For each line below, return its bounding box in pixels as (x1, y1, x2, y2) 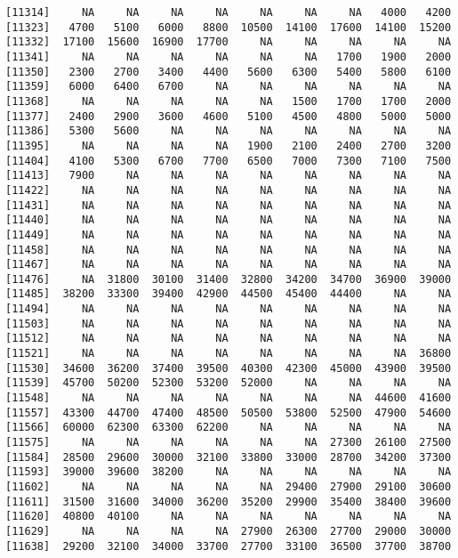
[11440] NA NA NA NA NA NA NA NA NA (5, 214, 452, 227)
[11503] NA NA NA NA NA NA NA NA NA (5, 317, 452, 330)
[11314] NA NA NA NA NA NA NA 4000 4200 (5, 6, 452, 19)
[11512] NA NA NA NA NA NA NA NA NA (5, 332, 452, 345)
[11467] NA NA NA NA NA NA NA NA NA (5, 258, 452, 271)
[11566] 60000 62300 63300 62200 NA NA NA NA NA (5, 421, 452, 434)
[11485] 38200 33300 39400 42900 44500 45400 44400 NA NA (5, 287, 452, 301)
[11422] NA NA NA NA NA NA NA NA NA (5, 183, 452, 197)
